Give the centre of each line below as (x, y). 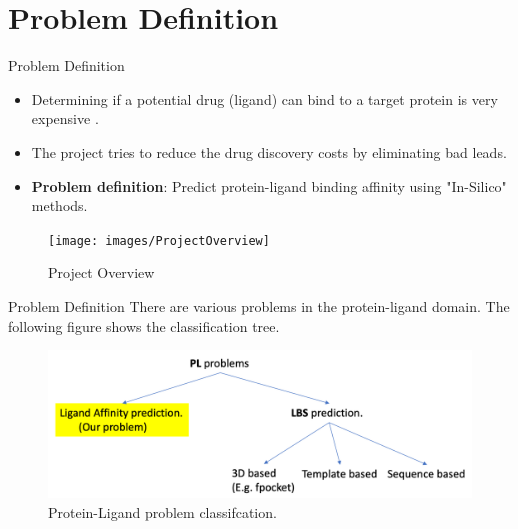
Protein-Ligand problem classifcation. (162, 511)
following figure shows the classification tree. (144, 325)
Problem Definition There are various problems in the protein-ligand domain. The (259, 305)
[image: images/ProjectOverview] (159, 240)
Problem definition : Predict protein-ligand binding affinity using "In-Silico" (269, 185)
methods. (59, 205)
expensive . (65, 118)
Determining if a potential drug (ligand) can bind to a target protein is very (264, 98)
